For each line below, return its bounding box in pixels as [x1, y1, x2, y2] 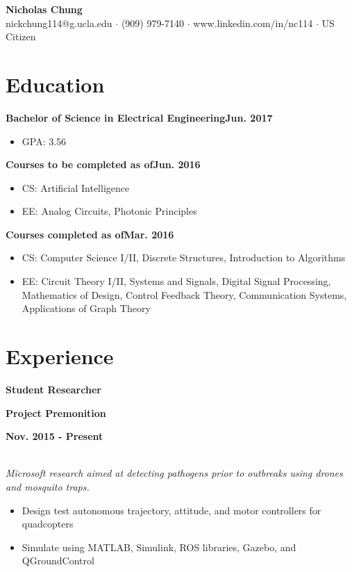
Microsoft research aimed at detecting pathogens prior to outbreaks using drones [6, 466, 343, 480]
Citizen [6, 29, 36, 44]
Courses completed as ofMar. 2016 [6, 227, 174, 241]
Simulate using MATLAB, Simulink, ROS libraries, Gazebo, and [22, 539, 296, 554]
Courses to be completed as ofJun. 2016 [6, 157, 201, 172]
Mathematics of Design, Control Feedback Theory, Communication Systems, [22, 287, 347, 302]
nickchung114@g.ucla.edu [6, 15, 112, 30]
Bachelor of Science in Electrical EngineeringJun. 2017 [6, 110, 273, 124]
